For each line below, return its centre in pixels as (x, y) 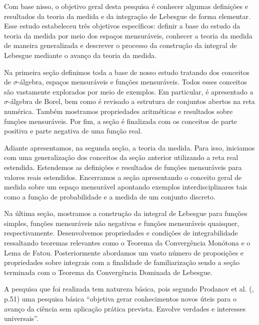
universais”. (21, 318)
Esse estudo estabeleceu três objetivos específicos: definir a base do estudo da (122, 26)
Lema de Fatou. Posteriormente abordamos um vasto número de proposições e (124, 252)
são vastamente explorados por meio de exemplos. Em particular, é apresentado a (129, 91)
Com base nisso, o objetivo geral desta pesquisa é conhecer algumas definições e (126, 6)
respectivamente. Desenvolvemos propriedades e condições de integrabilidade (121, 233)
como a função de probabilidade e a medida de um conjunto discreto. (110, 196)
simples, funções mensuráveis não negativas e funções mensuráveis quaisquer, (122, 223)
